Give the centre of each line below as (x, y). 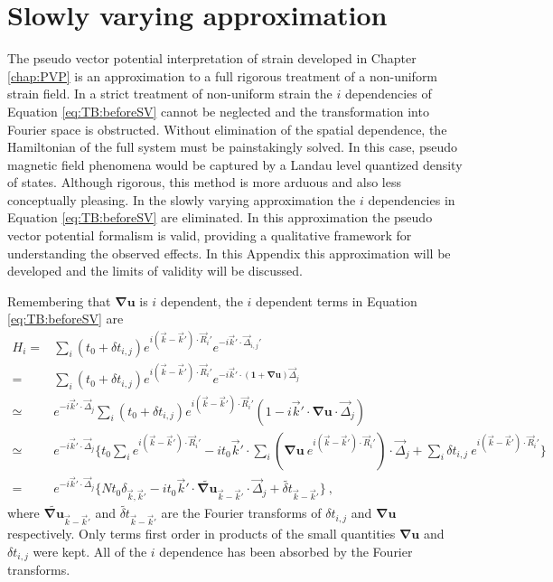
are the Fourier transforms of (241, 513)
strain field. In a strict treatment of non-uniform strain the (170, 94)
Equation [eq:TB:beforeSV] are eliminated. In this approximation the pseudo (220, 217)
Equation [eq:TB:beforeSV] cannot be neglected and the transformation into (218, 111)
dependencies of (388, 94)
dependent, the (202, 300)
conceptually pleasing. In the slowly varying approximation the (182, 199)
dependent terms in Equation (337, 300)
